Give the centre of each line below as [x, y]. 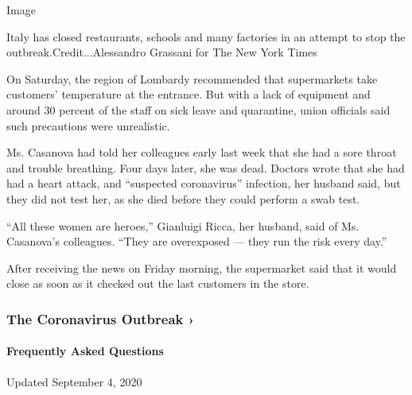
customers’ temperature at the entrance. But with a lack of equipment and [189, 94]
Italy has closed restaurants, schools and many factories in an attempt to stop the [206, 36]
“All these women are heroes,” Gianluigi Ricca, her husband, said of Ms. [183, 225]
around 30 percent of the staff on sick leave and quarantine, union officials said [198, 109]
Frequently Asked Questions [85, 351]
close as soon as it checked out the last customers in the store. [158, 283]
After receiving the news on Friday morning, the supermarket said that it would [202, 267]
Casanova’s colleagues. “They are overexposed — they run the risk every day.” [197, 241]
